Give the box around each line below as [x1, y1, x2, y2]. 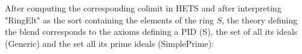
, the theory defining [222, 13, 298, 26]
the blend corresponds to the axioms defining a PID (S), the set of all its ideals [5, 25, 298, 38]
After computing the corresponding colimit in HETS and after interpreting [5, 2, 281, 14]
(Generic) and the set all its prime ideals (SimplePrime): [5, 37, 214, 49]
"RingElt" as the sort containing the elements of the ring [5, 13, 214, 26]
